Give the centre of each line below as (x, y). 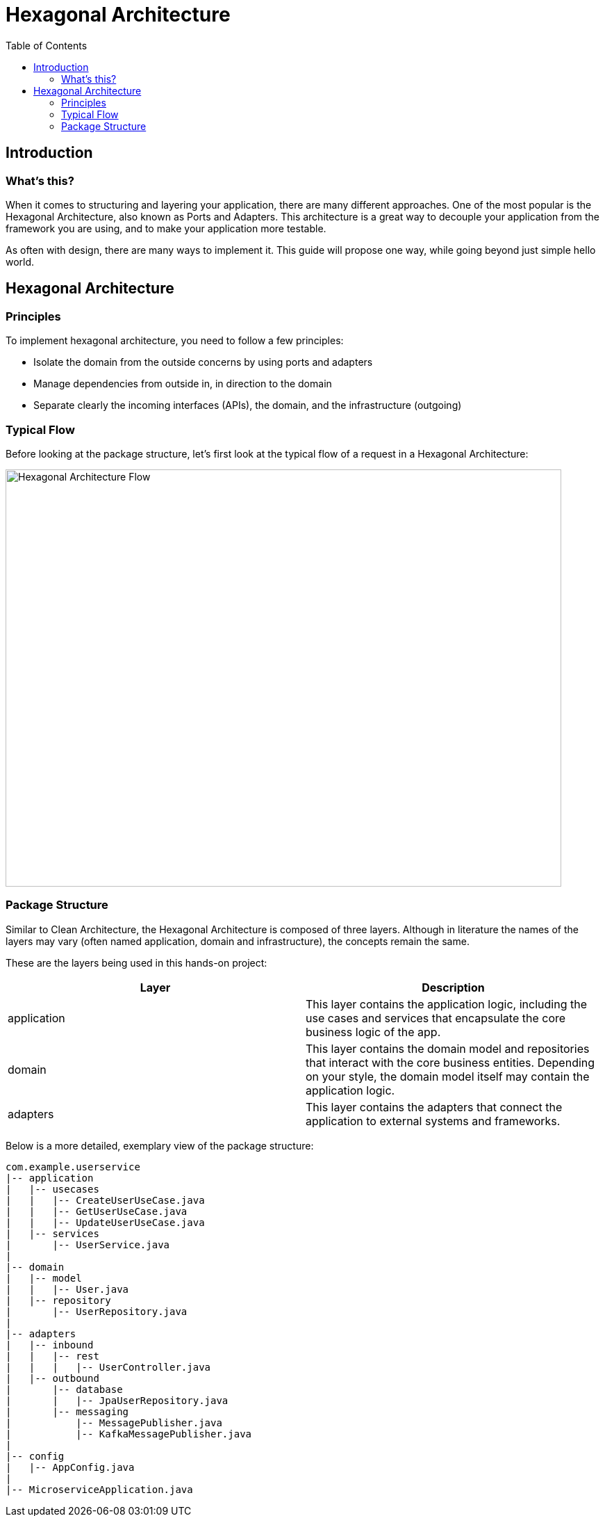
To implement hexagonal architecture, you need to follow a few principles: (175, 341)
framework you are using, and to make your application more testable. (166, 228)
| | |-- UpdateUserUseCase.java (105, 1222)
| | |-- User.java (67, 1289)
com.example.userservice (73, 1167)
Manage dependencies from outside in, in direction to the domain (183, 384)
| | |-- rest (52, 1356)
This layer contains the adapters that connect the (434, 1107)
